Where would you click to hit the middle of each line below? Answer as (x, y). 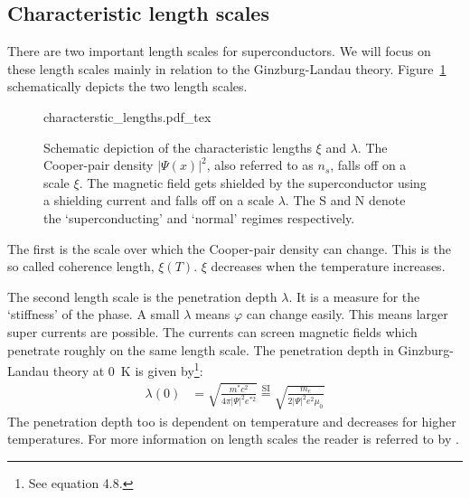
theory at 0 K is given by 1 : (128, 369)
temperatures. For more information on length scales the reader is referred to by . (233, 439)
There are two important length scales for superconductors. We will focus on (219, 51)
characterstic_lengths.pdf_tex (127, 116)
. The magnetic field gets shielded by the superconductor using (253, 182)
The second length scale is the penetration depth (142, 296)
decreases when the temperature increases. (328, 266)
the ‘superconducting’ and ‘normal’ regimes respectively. (199, 217)
